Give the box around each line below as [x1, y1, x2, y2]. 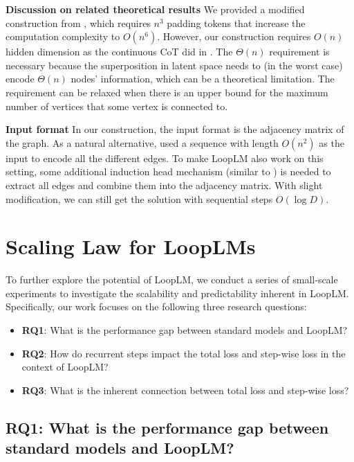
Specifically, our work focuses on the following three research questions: [6, 299, 307, 314]
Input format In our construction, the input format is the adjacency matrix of [6, 122, 344, 136]
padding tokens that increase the [167, 15, 306, 30]
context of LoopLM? [21, 359, 109, 374]
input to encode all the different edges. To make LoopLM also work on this [6, 150, 324, 165]
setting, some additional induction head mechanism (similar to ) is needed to [6, 164, 331, 179]
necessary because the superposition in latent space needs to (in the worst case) [6, 57, 343, 72]
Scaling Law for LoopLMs [6, 232, 256, 260]
